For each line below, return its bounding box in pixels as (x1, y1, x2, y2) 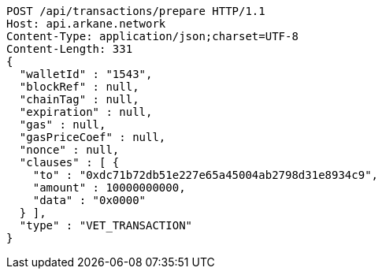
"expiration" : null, (19, 106, 153, 118)
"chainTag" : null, (19, 93, 139, 106)
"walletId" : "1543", (19, 68, 153, 80)
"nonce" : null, (19, 143, 120, 156)
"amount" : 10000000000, (32, 181, 186, 194)
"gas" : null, (19, 118, 106, 131)
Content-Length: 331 (6, 43, 133, 55)
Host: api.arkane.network (6, 17, 166, 30)
